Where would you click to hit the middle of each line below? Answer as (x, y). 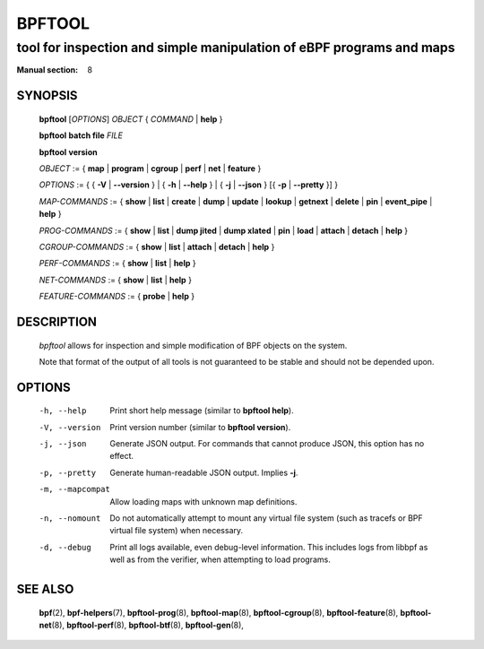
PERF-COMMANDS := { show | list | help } (117, 264)
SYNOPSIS (47, 95)
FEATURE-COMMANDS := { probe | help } (117, 297)
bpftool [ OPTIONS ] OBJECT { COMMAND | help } (131, 119)
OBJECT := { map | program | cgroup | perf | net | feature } (150, 168)
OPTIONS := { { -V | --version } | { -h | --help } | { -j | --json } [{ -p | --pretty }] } (189, 185)
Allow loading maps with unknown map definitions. (203, 501)
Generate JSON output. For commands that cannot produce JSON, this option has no (267, 444)
